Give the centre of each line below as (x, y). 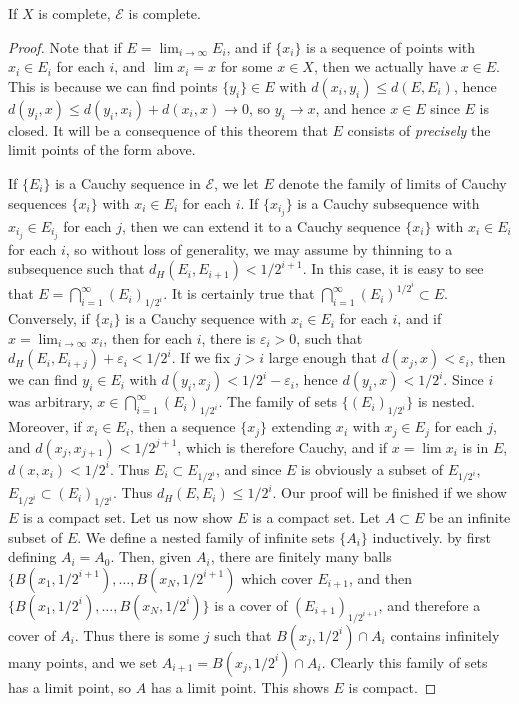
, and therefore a (429, 604)
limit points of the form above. (102, 149)
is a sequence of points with (391, 46)
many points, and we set (83, 661)
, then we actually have (384, 66)
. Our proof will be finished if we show (389, 492)
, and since (249, 468)
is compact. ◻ (392, 686)
